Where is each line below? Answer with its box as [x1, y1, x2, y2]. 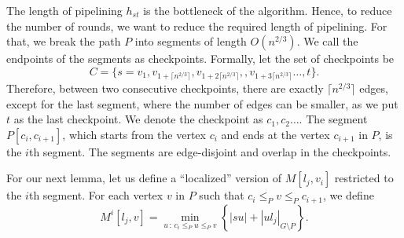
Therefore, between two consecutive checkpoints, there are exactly [6, 80, 324, 97]
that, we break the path [6, 33, 121, 49]
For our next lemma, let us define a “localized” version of [6, 170, 282, 186]
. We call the [296, 33, 358, 49]
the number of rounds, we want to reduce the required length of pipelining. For [6, 17, 387, 34]
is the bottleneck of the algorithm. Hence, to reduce [143, 2, 392, 18]
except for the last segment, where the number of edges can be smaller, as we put [6, 95, 398, 112]
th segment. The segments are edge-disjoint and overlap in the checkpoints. [28, 143, 391, 159]
